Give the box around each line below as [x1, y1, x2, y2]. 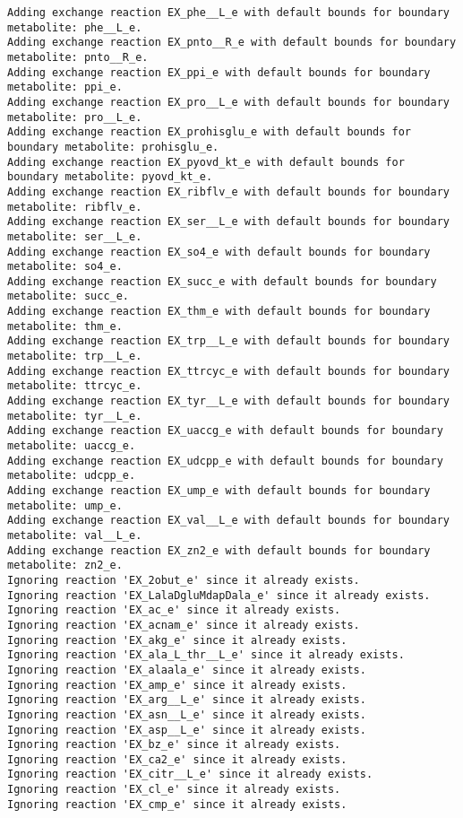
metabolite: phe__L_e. [7, 21, 142, 34]
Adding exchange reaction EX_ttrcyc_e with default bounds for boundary [7, 364, 450, 378]
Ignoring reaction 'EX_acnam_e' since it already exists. [7, 618, 360, 631]
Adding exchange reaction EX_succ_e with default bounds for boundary [7, 274, 437, 288]
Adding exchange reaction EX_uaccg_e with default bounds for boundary [7, 424, 443, 438]
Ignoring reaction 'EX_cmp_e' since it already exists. [7, 797, 347, 811]
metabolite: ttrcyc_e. [7, 379, 142, 393]
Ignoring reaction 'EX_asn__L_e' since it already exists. [7, 708, 366, 721]
